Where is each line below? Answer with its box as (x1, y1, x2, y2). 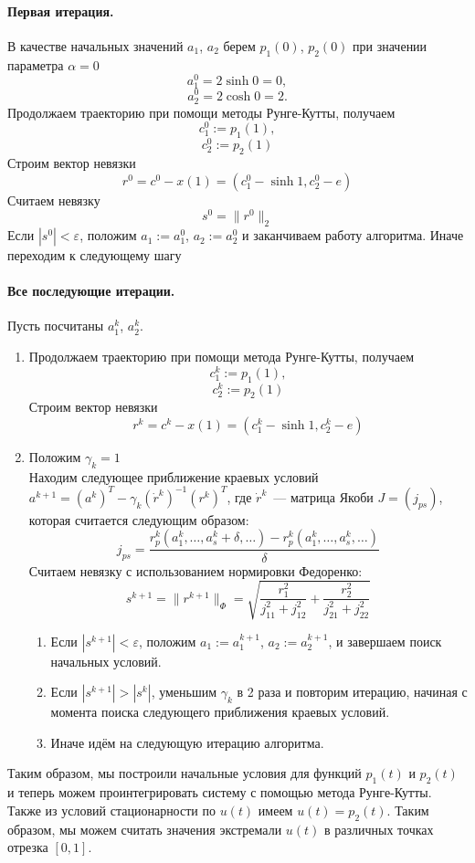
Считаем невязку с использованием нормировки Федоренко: (28, 561, 363, 580)
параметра (7, 55, 64, 74)
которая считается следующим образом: (28, 510, 249, 529)
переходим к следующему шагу (7, 246, 182, 265)
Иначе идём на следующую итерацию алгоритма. (50, 732, 324, 752)
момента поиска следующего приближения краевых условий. (50, 702, 390, 721)
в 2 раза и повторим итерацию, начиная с (237, 682, 468, 701)
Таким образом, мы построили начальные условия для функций (7, 763, 362, 783)
